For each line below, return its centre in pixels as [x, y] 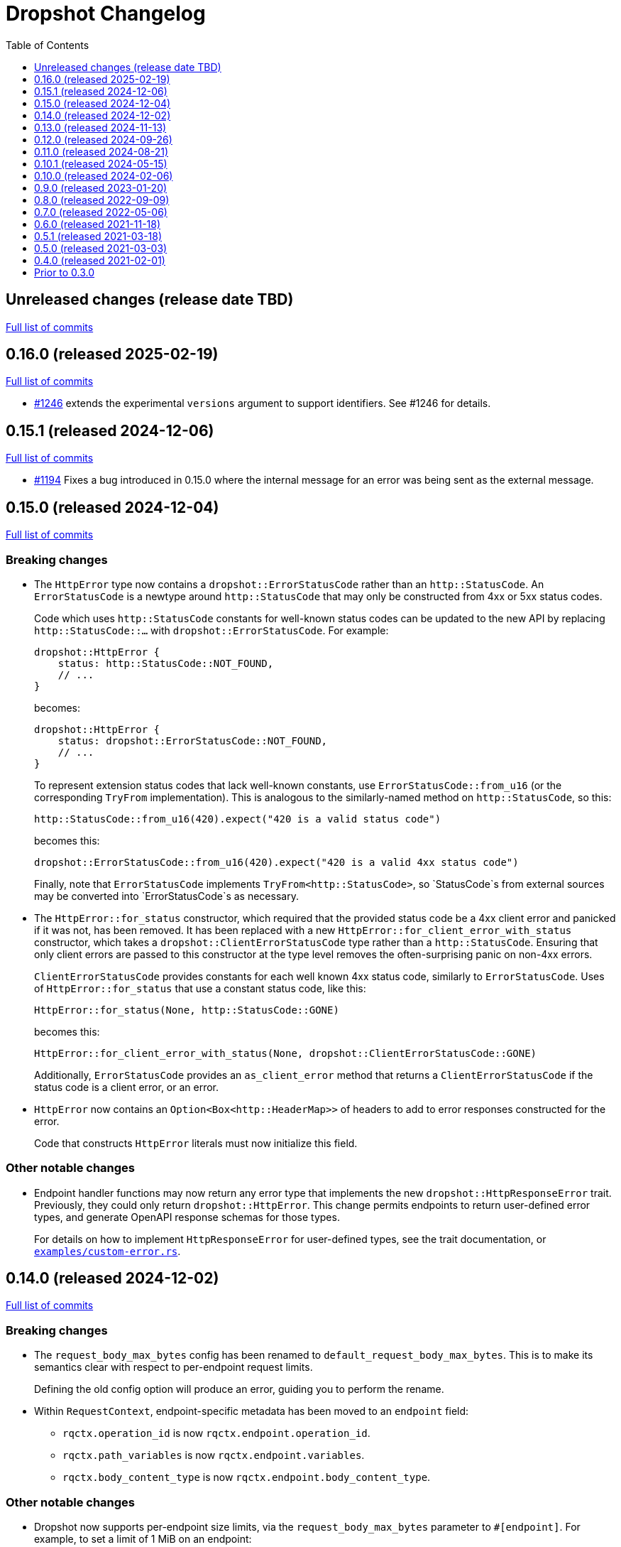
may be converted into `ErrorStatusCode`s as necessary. [166, 896]
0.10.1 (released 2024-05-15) [101, 163]
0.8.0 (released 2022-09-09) [102, 200]
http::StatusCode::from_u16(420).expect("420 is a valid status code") [238, 819]
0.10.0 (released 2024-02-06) [104, 175]
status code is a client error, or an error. [127, 1087]
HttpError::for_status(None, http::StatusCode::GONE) [187, 1010]
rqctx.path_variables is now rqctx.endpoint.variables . [214, 1455]
